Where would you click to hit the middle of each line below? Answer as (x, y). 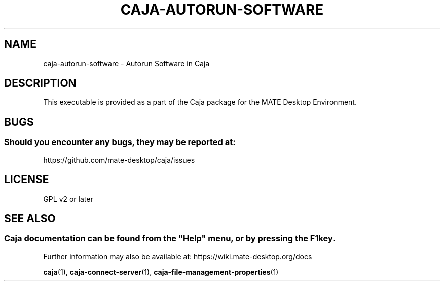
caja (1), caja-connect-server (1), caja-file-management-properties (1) (161, 272)
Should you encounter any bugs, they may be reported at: (120, 142)
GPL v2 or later (68, 199)
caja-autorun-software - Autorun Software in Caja (126, 63)
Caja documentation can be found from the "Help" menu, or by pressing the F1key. (170, 239)
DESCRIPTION (40, 83)
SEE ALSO (30, 218)
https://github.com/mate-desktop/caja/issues (119, 160)
